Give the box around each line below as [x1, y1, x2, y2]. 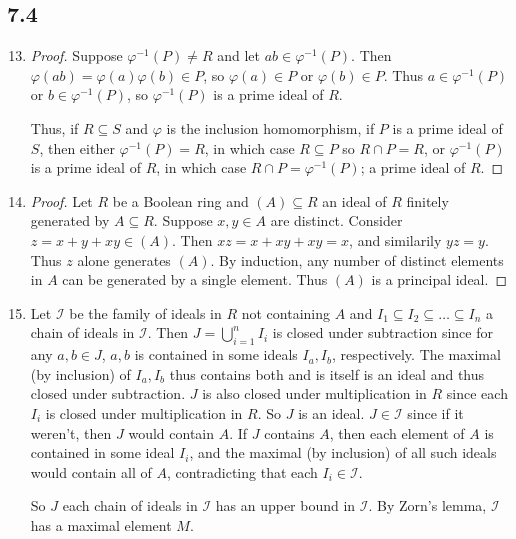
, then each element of [329, 422, 465, 443]
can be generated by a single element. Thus [62, 269, 328, 290]
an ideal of [322, 190, 387, 211]
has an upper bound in [215, 495, 356, 516]
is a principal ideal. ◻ [371, 269, 508, 290]
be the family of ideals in [69, 302, 222, 323]
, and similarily [349, 229, 442, 250]
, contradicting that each [166, 461, 318, 482]
